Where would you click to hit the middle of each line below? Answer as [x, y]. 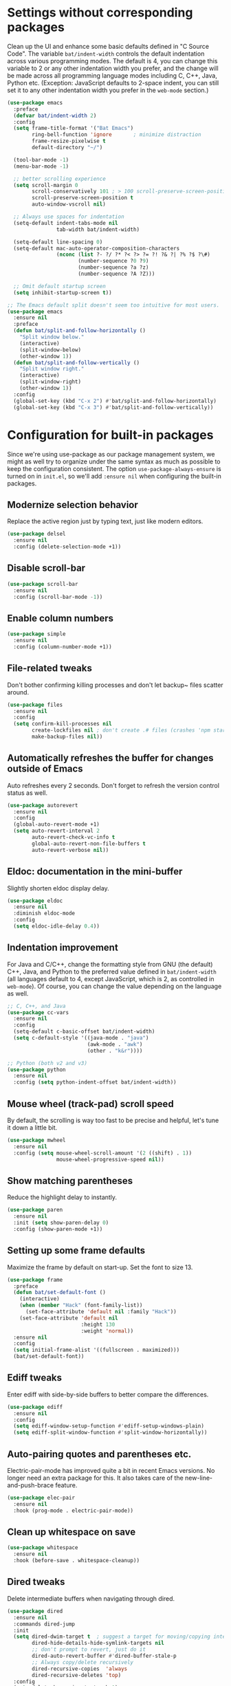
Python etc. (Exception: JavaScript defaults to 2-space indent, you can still [113, 83]
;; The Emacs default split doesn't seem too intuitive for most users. [113, 305]
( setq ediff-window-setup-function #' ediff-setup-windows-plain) [109, 1426]
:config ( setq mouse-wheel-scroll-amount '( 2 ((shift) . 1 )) [103, 1153]
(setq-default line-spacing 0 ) [58, 242]
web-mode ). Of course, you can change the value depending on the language [114, 986]
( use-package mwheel [37, 1140]
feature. [66, 1485]
